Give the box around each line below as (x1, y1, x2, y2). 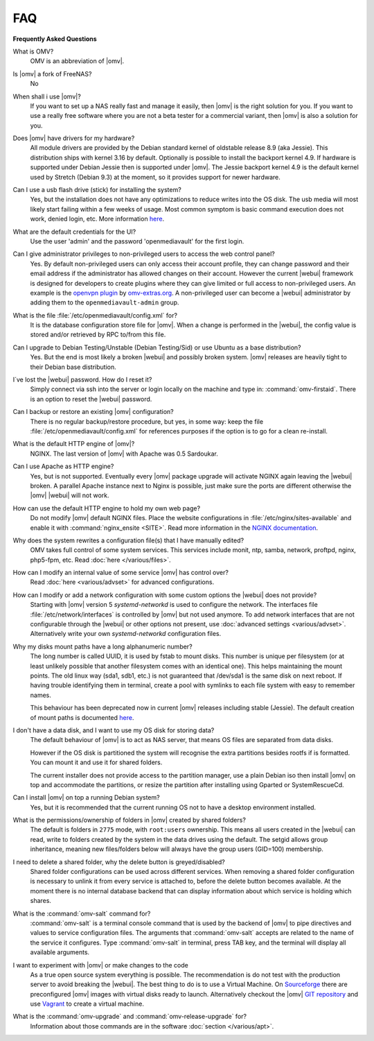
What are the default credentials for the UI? (12, 227, 136, 236)
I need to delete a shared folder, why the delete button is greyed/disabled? (12, 857, 225, 866)
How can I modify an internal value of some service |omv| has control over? (12, 569, 229, 577)
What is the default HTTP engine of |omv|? (12, 440, 135, 448)
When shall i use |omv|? (12, 92, 81, 101)
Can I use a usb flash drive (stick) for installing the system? (12, 186, 181, 194)
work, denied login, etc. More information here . (30, 215, 165, 223)
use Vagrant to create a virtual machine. (30, 999, 145, 1008)
